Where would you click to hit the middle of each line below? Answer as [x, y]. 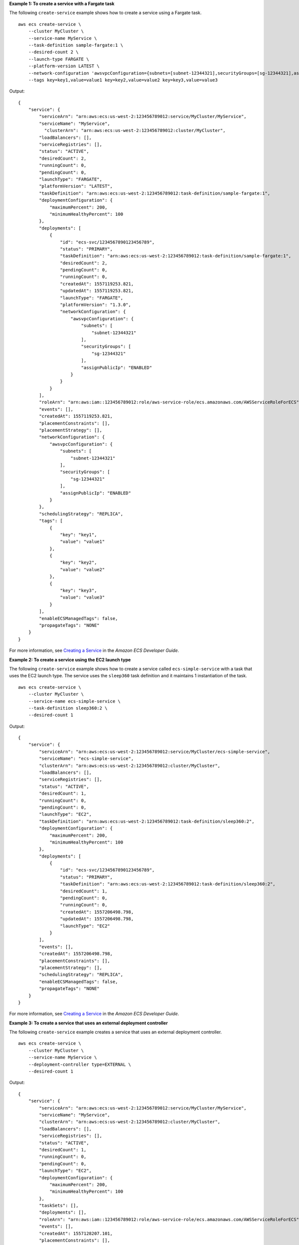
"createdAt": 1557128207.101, [76, 1233]
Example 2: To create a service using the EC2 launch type [70, 659]
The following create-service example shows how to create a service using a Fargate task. [105, 13]
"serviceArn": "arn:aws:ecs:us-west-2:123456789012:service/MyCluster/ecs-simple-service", [155, 751]
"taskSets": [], [59, 1206]
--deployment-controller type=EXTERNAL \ [80, 1064]
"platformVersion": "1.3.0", [96, 305]
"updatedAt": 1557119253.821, [97, 291]
